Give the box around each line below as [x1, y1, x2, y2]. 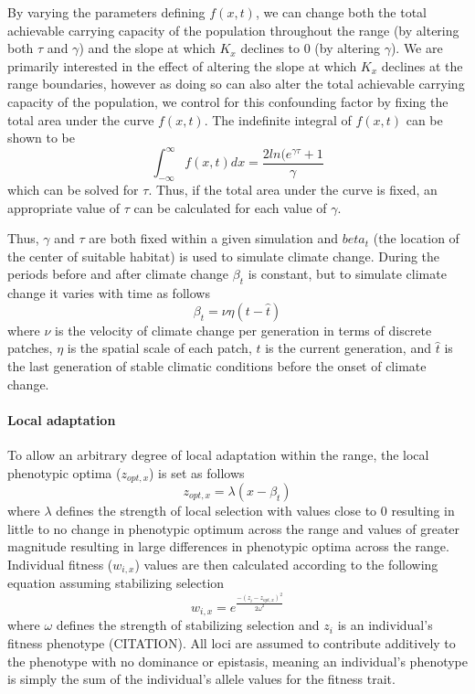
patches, [7, 338, 53, 358]
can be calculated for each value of [133, 198, 327, 217]
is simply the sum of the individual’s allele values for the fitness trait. [7, 669, 396, 689]
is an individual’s [337, 615, 433, 635]
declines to [240, 38, 301, 58]
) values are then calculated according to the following [134, 554, 438, 573]
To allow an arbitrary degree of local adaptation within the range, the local [7, 444, 429, 464]
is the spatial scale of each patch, [67, 338, 252, 358]
